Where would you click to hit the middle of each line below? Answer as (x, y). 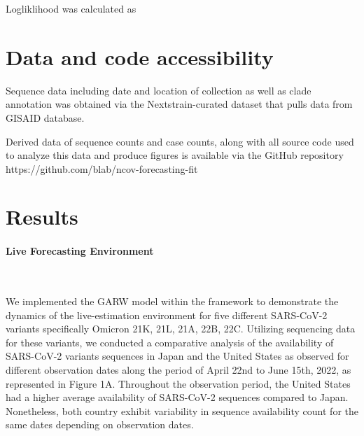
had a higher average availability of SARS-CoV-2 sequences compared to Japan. (177, 397)
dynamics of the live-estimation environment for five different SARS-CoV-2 (167, 315)
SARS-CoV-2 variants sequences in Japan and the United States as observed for (177, 356)
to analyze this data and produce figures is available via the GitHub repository (175, 155)
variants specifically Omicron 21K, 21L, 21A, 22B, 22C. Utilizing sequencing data (181, 329)
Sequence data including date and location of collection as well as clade (159, 90)
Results (42, 217)
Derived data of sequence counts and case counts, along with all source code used (180, 141)
